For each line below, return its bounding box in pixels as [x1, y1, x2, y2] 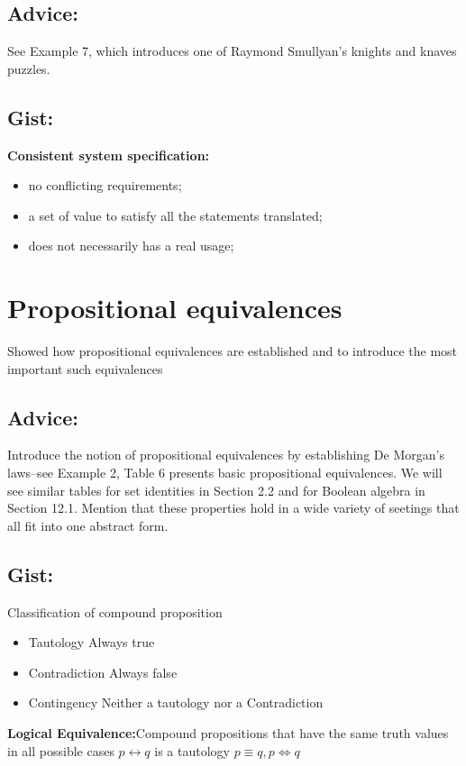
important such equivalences [7, 359, 163, 378]
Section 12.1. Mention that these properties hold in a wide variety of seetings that [7, 498, 460, 517]
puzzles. [7, 59, 50, 78]
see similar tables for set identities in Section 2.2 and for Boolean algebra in [7, 480, 425, 499]
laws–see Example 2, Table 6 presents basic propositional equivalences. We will [7, 463, 443, 482]
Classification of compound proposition [7, 602, 223, 621]
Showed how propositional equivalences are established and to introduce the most [7, 342, 458, 360]
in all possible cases [7, 741, 114, 760]
